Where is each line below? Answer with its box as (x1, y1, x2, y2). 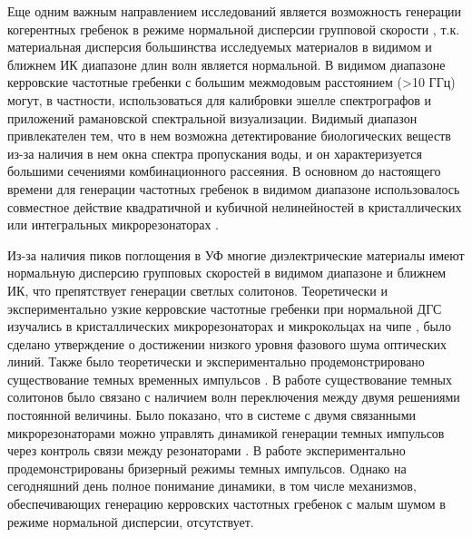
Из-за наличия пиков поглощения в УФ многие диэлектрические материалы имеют (7, 245, 465, 264)
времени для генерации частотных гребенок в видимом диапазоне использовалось (7, 179, 460, 198)
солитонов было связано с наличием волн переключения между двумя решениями (7, 387, 460, 406)
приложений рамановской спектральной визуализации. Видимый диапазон (7, 108, 418, 127)
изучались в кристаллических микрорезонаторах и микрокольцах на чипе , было (7, 317, 451, 336)
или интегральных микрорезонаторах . (7, 215, 220, 234)
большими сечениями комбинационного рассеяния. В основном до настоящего (7, 161, 441, 181)
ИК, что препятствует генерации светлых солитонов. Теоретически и (7, 280, 388, 299)
